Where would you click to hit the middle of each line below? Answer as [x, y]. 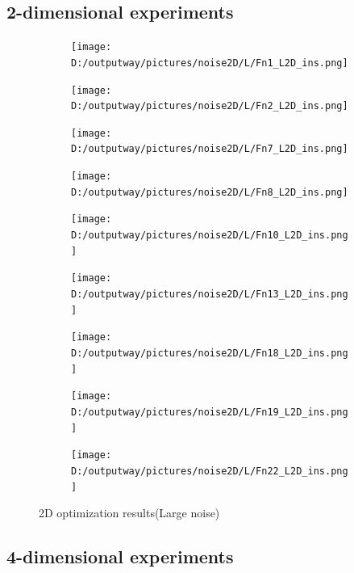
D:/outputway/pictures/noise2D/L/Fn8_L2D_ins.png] [210, 192]
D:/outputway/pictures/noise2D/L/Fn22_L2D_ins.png [210, 471]
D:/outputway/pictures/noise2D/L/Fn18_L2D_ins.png [210, 354]
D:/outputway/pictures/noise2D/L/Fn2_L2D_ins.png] [210, 106]
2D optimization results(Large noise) [129, 513]
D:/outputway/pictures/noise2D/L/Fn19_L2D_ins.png [210, 413]
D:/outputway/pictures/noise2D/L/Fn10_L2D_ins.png [210, 236]
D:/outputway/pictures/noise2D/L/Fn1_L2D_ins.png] [210, 63]
